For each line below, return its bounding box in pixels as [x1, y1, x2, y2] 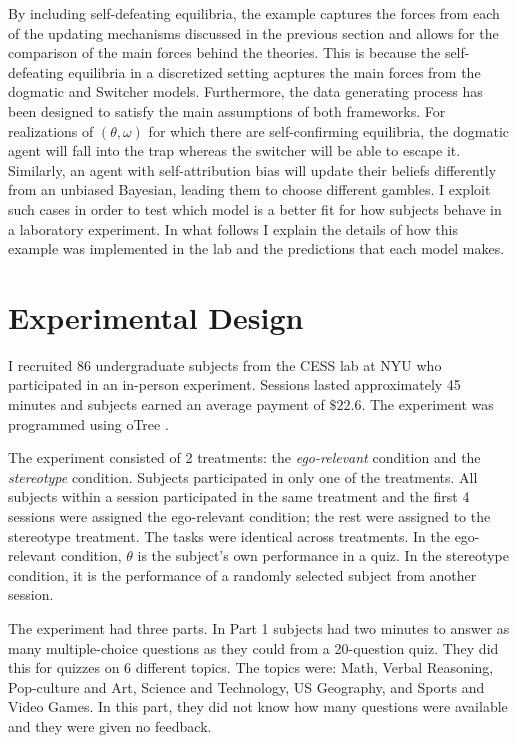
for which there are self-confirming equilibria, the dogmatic [148, 120, 510, 141]
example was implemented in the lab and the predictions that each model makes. [8, 238, 505, 259]
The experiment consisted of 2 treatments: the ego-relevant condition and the [8, 447, 481, 468]
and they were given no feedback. [8, 715, 212, 736]
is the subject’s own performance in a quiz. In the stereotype [137, 545, 509, 566]
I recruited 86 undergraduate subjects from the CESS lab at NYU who [8, 354, 442, 375]
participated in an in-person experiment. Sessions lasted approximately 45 [8, 374, 461, 395]
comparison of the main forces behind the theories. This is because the [8, 42, 441, 63]
